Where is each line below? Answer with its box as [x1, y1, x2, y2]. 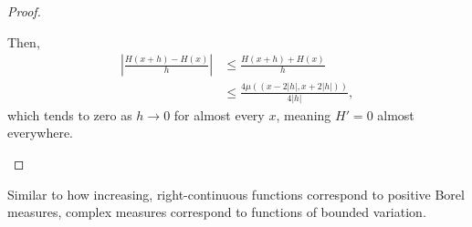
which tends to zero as [7, 105, 132, 124]
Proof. [7, 2, 41, 20]
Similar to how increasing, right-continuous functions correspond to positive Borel [7, 184, 465, 203]
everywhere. [7, 123, 74, 142]
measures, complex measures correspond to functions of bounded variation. [7, 202, 426, 222]
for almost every [173, 105, 265, 124]
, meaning [276, 105, 331, 124]
